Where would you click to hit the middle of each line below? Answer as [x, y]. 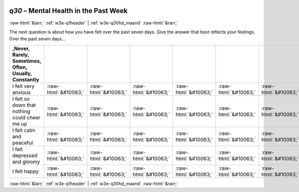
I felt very [23, 86]
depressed [25, 155]
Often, [20, 67]
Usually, [22, 73]
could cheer [26, 117]
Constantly [26, 80]
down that [24, 105]
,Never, [21, 48]
